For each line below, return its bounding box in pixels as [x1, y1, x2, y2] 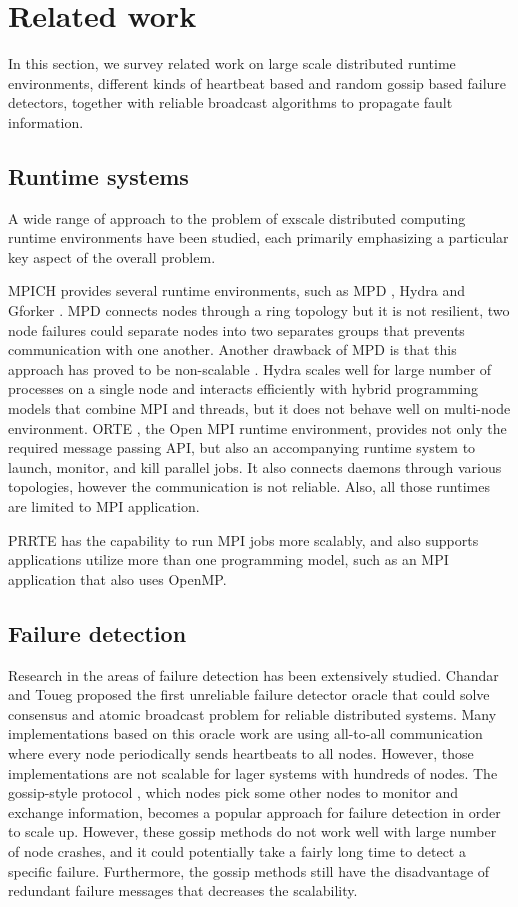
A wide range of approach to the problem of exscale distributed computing [8, 207, 466, 228]
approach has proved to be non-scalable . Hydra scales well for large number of [8, 358, 492, 379]
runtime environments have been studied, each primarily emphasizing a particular [8, 227, 509, 248]
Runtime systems [8, 160, 189, 191]
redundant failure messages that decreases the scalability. [8, 880, 358, 901]
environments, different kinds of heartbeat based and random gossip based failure [8, 72, 507, 93]
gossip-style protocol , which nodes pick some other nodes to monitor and [8, 782, 459, 803]
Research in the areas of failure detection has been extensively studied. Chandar [8, 664, 499, 685]
